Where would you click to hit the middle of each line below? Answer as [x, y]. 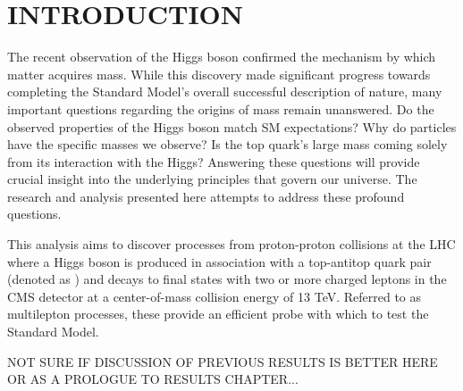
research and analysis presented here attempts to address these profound [206, 196]
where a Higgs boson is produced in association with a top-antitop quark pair [219, 261]
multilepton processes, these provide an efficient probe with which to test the [218, 314]
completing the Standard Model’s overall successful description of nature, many [225, 92]
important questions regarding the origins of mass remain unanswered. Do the [221, 108]
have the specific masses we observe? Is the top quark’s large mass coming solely [227, 144]
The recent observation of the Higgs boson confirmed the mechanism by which [222, 57]
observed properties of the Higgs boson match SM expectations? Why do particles [232, 126]
